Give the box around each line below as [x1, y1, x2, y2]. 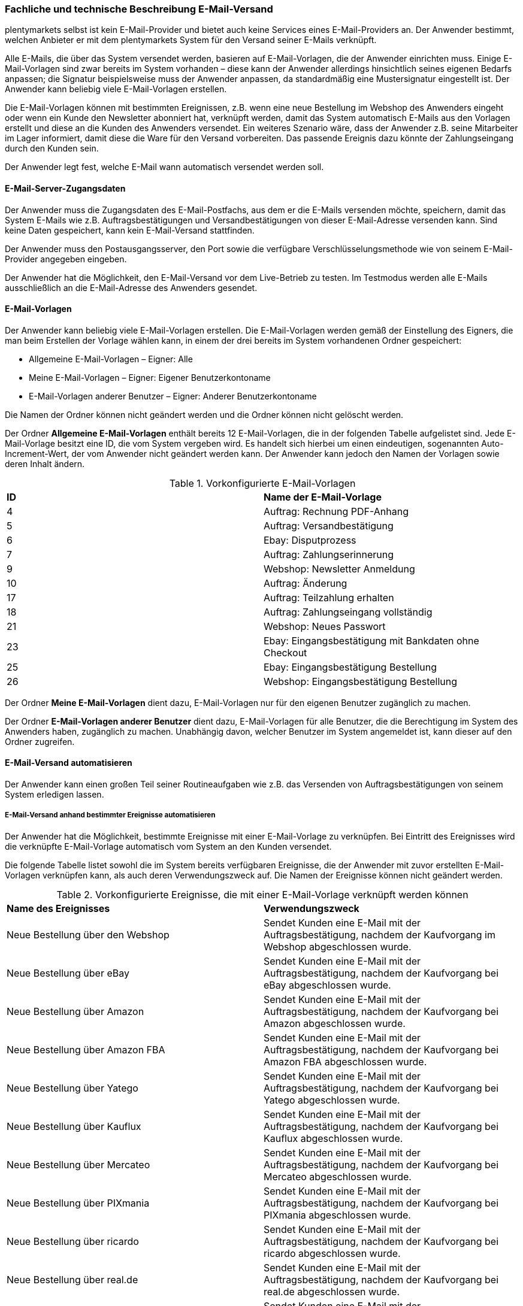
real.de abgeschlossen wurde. [264, 1285, 400, 1298]
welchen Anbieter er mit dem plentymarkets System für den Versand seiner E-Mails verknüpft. [5, 35, 377, 46]
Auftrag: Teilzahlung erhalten [264, 591, 394, 604]
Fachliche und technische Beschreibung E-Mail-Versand [5, 3, 273, 15]
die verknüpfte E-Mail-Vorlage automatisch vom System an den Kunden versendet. [5, 841, 332, 852]
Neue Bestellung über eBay [7, 966, 129, 979]
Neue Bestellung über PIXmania [7, 1196, 150, 1209]
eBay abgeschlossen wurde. [264, 978, 391, 991]
